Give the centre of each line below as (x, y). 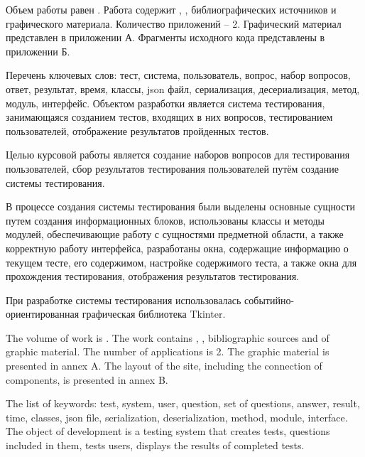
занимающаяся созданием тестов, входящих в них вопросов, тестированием (169, 117)
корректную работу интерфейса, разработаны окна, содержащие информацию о (177, 248)
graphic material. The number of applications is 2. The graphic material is (168, 351)
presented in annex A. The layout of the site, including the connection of (164, 366)
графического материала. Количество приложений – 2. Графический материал (174, 23)
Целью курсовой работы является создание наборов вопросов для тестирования (178, 155)
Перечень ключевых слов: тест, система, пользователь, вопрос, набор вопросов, (178, 75)
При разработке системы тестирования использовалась (124, 300)
